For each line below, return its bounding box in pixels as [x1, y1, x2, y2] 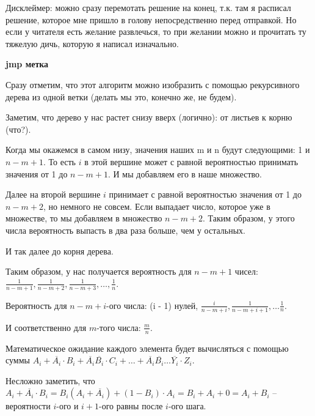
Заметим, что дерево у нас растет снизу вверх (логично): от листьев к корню [5, 111, 292, 124]
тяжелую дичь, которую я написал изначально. [5, 37, 179, 50]
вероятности [5, 399, 51, 412]
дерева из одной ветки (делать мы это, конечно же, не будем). [5, 90, 237, 103]
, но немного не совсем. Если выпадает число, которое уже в [43, 199, 270, 212]
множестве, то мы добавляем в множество [5, 212, 162, 225]
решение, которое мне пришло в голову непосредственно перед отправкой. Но [5, 13, 297, 26]
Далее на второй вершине [5, 188, 101, 201]
